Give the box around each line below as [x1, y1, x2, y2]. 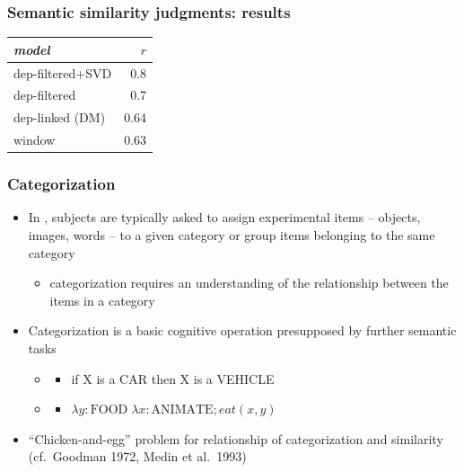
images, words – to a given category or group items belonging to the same [28, 226, 435, 244]
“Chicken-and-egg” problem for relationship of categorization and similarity [28, 429, 443, 448]
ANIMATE [151, 404, 214, 417]
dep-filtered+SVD [13, 63, 112, 82]
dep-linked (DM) [13, 108, 106, 127]
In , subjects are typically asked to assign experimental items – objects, [28, 208, 421, 227]
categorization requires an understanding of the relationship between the [49, 273, 449, 292]
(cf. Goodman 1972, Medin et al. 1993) [28, 447, 247, 466]
